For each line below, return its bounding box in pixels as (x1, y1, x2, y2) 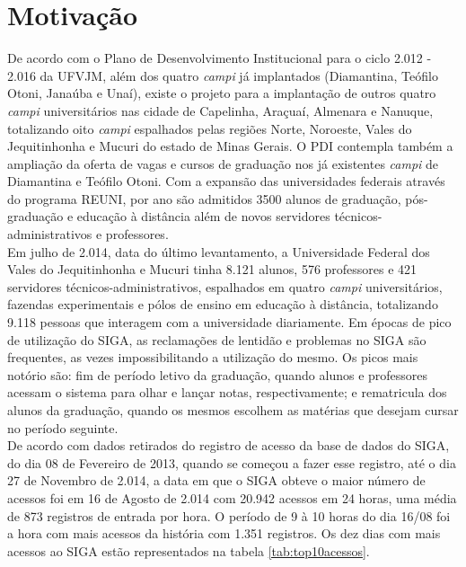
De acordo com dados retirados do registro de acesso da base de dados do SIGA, (7, 436, 450, 455)
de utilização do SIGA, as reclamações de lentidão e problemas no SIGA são (7, 330, 426, 349)
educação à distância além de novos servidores (76, 207, 330, 226)
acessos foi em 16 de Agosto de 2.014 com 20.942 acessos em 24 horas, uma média (7, 488, 457, 507)
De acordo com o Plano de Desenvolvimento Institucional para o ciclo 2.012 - (7, 49, 432, 67)
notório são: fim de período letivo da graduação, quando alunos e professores (7, 365, 428, 384)
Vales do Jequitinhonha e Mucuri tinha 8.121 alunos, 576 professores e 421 (7, 260, 418, 279)
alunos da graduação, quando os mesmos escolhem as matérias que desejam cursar (7, 401, 459, 419)
